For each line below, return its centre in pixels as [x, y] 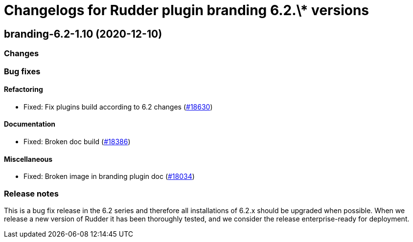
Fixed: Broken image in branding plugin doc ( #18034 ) [109, 176]
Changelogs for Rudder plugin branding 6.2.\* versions [187, 10]
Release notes [31, 193]
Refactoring [23, 89]
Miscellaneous [28, 159]
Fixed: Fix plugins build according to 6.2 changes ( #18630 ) [118, 107]
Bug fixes [22, 71]
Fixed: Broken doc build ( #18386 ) [77, 141]
